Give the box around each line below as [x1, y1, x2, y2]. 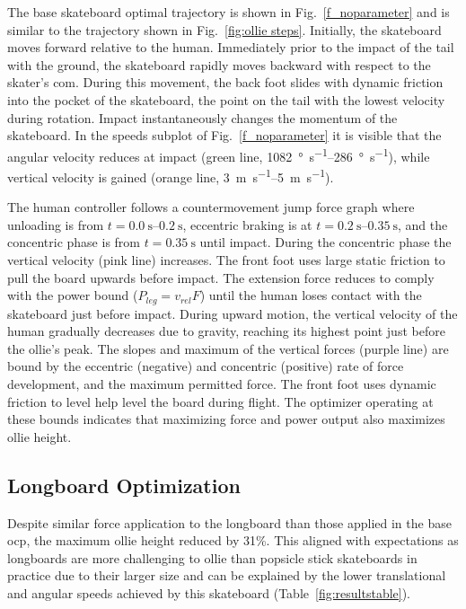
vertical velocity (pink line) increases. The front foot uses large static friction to [7, 251, 445, 269]
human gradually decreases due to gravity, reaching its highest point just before [7, 322, 445, 340]
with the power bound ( [7, 286, 138, 304]
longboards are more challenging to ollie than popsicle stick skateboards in [7, 548, 418, 567]
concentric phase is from [7, 233, 140, 252]
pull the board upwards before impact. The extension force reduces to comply [7, 268, 435, 287]
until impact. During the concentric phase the [199, 233, 452, 252]
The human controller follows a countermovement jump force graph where [7, 198, 415, 216]
